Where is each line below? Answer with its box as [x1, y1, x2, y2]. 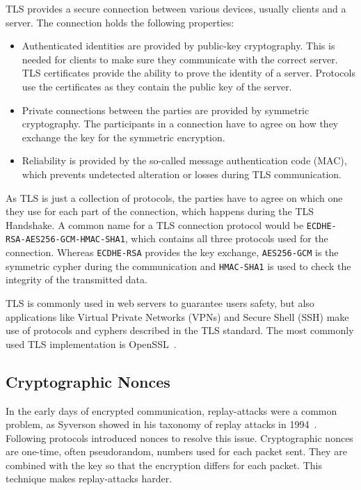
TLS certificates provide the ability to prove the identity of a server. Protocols [22, 65, 355, 80]
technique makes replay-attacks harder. [6, 471, 173, 486]
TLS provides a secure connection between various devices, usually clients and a [6, 1, 346, 15]
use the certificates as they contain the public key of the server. [22, 79, 292, 93]
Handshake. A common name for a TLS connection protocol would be [6, 217, 304, 232]
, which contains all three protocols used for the [125, 231, 328, 246]
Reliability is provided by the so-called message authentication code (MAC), [22, 153, 347, 168]
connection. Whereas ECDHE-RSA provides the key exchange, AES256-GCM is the [6, 245, 339, 260]
